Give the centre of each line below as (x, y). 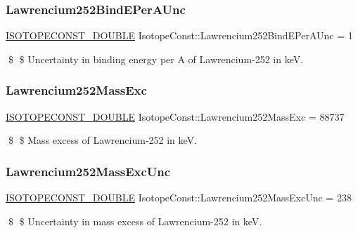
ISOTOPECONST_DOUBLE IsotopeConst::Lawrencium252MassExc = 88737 (175, 116)
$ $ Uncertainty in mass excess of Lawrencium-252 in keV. (135, 221)
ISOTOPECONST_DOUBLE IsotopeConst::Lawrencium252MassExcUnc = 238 (179, 198)
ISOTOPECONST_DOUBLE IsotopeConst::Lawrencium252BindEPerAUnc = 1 (179, 35)
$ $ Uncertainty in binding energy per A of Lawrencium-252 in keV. (156, 59)
